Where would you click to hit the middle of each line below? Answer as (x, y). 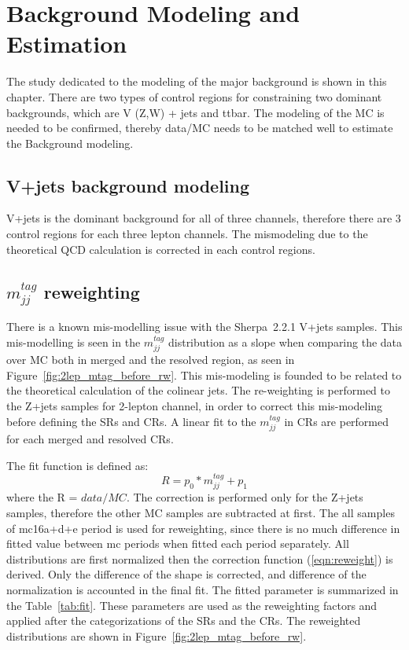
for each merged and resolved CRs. (90, 439)
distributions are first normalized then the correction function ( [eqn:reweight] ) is (200, 558)
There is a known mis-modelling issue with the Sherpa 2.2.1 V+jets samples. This (204, 327)
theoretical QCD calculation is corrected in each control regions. (161, 249)
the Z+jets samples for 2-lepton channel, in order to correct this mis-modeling (195, 406)
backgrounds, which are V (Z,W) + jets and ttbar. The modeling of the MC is (195, 112)
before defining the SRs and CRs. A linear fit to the (131, 421)
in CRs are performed (337, 421)
